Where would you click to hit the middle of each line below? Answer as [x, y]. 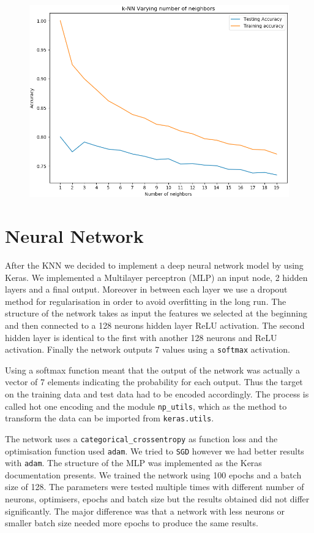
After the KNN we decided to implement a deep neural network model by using [154, 265]
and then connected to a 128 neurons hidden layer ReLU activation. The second [155, 325]
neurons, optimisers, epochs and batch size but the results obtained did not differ [157, 499]
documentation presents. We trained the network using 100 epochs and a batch [153, 474]
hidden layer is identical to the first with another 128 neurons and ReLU [141, 337]
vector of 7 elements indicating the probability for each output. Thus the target [154, 382]
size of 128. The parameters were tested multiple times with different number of [155, 487]
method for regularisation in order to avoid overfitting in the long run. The [146, 301]
